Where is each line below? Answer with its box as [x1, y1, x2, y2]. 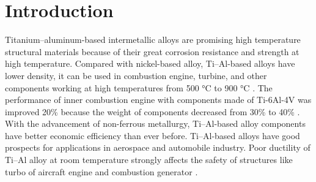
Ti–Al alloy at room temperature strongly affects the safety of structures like [5, 153, 293, 166]
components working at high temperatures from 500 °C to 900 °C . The [5, 81, 273, 94]
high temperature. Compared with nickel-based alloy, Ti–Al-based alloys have [5, 57, 295, 70]
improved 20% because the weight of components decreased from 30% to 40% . [5, 105, 300, 118]
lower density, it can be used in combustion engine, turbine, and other [5, 69, 267, 82]
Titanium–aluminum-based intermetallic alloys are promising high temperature [5, 33, 301, 46]
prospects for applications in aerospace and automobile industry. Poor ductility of [5, 141, 310, 154]
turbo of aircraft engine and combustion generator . [5, 165, 198, 178]
